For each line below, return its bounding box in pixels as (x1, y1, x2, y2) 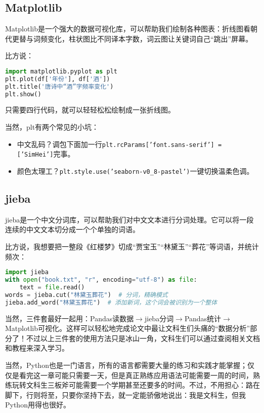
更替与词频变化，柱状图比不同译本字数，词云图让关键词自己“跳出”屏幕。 (12, 33, 253, 44)
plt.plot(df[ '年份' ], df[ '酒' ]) (5, 75, 110, 83)
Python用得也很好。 (5, 399, 70, 410)
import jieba (5, 269, 49, 276)
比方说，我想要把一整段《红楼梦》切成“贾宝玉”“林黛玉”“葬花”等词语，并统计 (5, 241, 259, 252)
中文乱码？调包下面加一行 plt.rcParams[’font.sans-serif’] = (17, 138, 222, 149)
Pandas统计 (184, 313, 222, 323)
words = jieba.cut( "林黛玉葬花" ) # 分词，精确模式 (5, 291, 168, 298)
